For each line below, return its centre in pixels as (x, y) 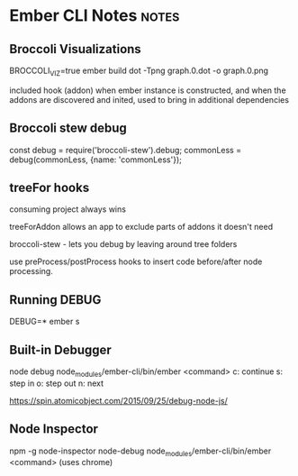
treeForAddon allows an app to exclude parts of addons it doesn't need (141, 227)
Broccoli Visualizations (75, 49)
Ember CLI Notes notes (95, 16)
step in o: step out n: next (57, 383)
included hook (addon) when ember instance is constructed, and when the (148, 90)
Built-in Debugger (61, 349)
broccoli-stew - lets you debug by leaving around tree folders (123, 244)
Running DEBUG (55, 300)
